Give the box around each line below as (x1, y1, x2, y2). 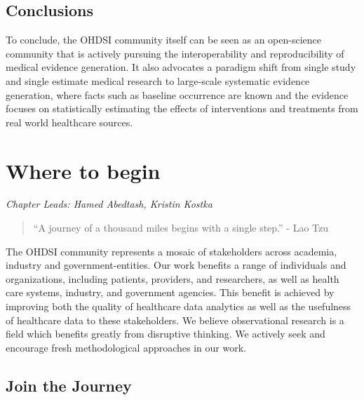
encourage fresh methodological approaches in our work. (6, 340, 246, 354)
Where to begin (6, 156, 161, 185)
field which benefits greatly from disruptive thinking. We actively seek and (6, 326, 325, 341)
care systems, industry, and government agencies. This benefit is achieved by (6, 285, 335, 300)
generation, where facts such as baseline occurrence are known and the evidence (6, 87, 349, 102)
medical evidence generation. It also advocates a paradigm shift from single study (6, 60, 356, 74)
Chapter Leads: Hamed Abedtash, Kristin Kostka (6, 196, 213, 211)
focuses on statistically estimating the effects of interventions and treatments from (6, 101, 358, 116)
